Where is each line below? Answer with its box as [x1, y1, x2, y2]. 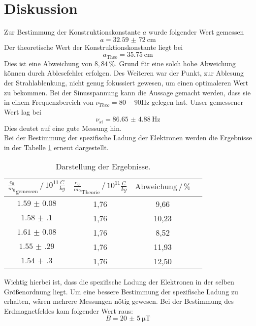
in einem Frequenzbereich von [4, 97, 94, 107]
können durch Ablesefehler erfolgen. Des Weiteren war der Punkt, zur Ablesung [4, 68, 244, 78]
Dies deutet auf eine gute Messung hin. [4, 122, 122, 133]
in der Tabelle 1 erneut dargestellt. [4, 142, 109, 152]
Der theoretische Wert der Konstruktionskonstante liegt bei [4, 41, 183, 52]
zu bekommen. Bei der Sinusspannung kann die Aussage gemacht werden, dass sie [4, 87, 251, 97]
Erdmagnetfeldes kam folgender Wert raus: [4, 305, 133, 316]
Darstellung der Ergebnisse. [56, 160, 151, 172]
